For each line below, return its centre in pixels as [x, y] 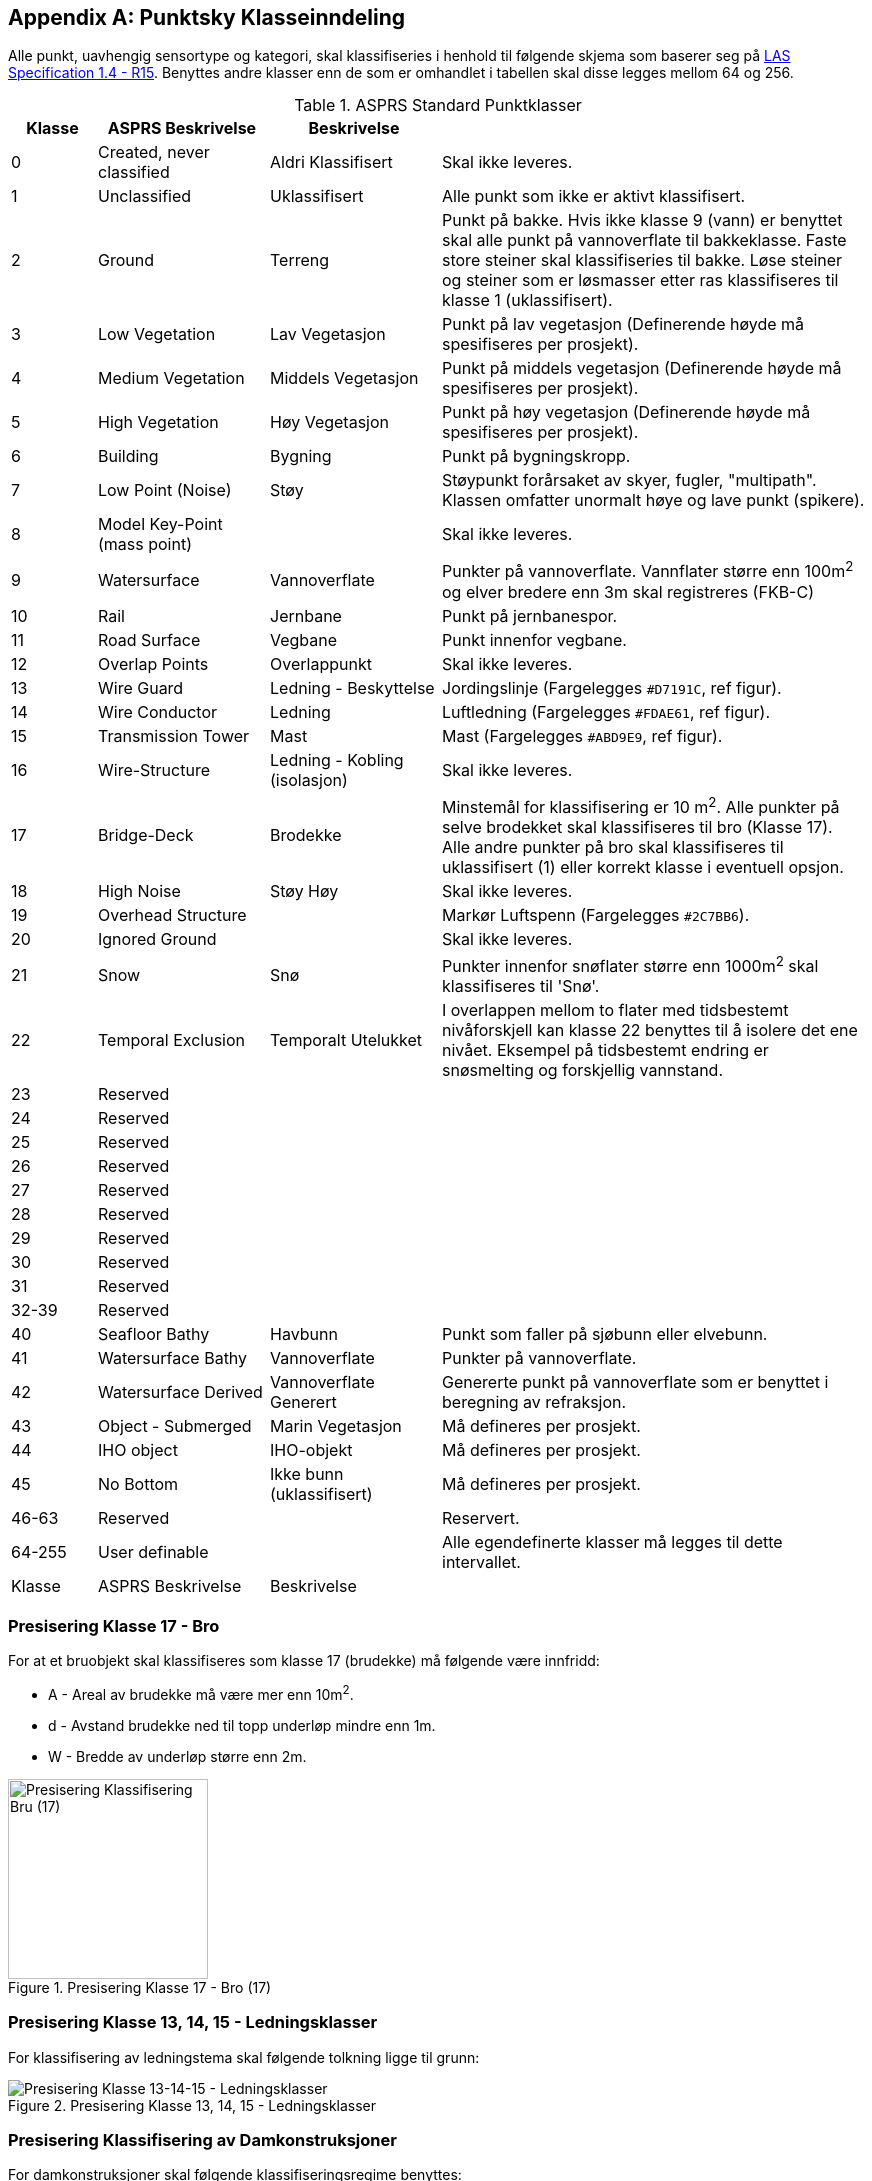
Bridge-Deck [146, 835]
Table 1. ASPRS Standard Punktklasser [438, 105]
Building [128, 456]
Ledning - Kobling [337, 759]
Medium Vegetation [171, 378]
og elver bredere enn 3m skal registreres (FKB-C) [628, 591]
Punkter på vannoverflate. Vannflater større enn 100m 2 [648, 570]
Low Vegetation [157, 334]
